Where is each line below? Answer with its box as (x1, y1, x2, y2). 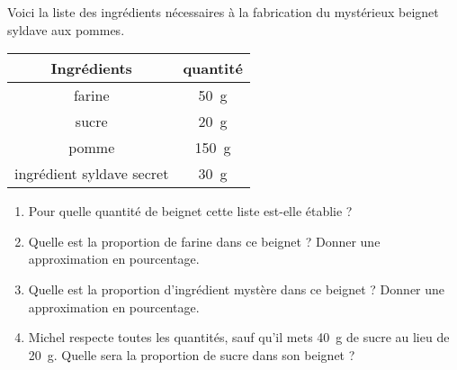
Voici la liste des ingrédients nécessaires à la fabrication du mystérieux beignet (7, 3, 439, 21)
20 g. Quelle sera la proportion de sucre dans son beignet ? (28, 345, 355, 364)
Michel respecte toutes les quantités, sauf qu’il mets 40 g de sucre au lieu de (28, 328, 450, 347)
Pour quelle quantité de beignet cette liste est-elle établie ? (28, 202, 353, 221)
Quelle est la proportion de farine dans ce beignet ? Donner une (28, 231, 381, 250)
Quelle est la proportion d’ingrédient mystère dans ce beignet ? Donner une (28, 279, 445, 298)
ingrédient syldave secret (14, 163, 169, 185)
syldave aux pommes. (7, 20, 125, 39)
